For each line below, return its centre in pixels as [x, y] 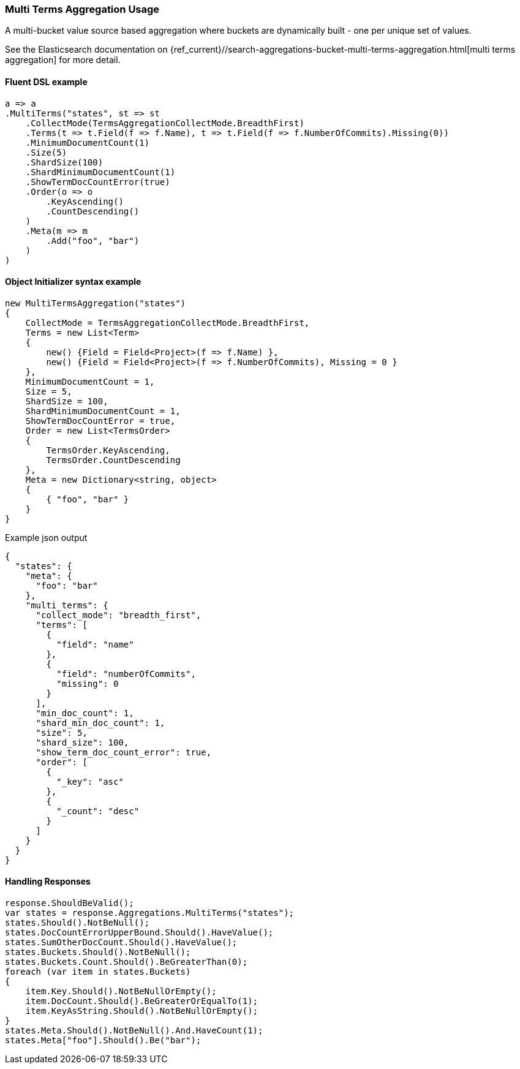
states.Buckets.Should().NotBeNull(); [98, 952]
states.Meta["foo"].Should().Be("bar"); [103, 1041]
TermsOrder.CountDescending [113, 460]
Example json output [46, 537]
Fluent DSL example [46, 81]
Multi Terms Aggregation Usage [82, 9]
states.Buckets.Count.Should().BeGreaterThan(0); [126, 962]
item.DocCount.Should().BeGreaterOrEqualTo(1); [142, 1001]
